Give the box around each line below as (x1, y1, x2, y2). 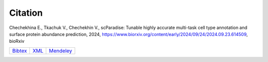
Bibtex (12, 47, 27, 54)
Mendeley (49, 47, 72, 54)
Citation (9, 7, 43, 18)
